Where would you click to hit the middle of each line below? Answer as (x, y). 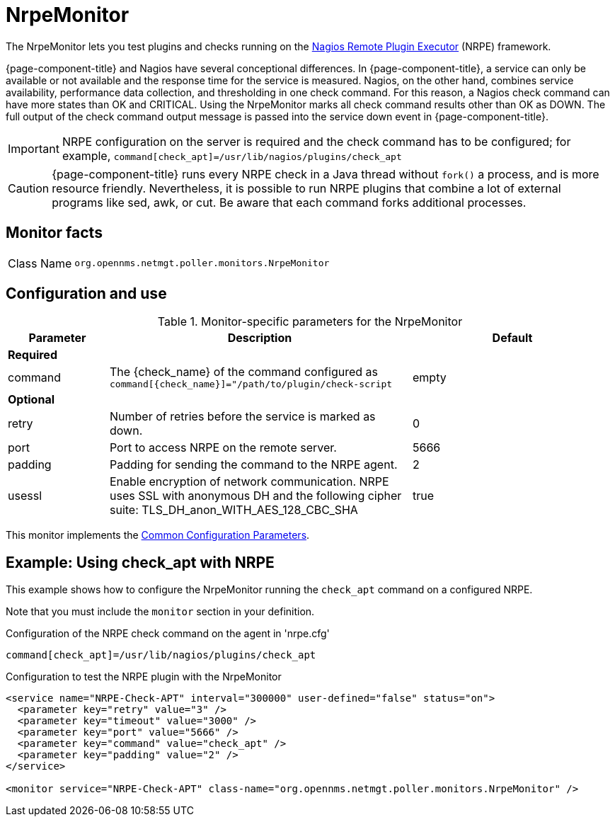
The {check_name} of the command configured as (243, 372)
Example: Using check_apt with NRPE (140, 562)
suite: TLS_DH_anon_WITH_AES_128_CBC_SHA (234, 510)
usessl (25, 496)
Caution (29, 188)
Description (260, 338)
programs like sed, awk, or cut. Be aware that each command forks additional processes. (289, 202)
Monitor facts (54, 233)
